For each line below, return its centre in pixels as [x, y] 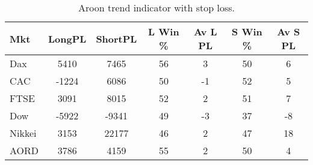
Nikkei [23, 133]
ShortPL [116, 38]
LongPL [67, 38]
